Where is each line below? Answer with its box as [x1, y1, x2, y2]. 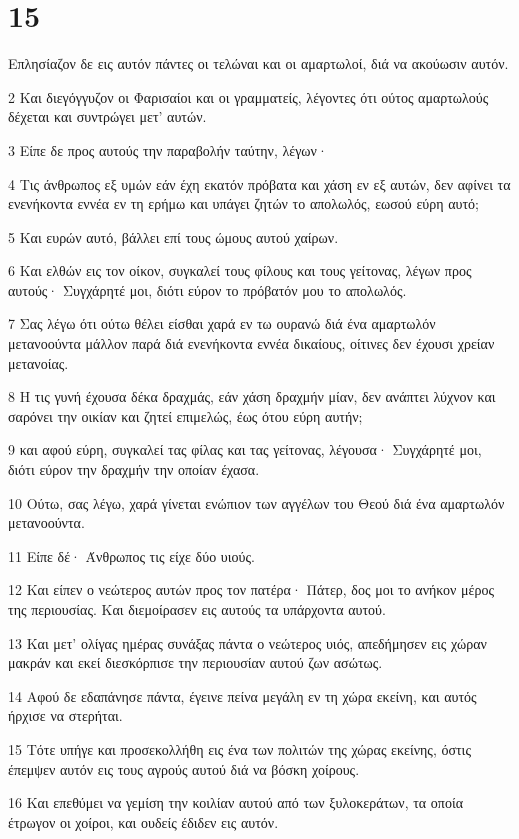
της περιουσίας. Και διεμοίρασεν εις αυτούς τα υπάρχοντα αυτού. [8, 599, 386, 619]
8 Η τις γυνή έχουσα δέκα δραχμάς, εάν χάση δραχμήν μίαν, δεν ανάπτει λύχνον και [8, 386, 496, 407]
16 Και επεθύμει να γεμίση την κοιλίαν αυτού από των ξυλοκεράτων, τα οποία [8, 792, 464, 813]
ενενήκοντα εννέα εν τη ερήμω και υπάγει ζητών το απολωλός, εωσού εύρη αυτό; [8, 193, 479, 214]
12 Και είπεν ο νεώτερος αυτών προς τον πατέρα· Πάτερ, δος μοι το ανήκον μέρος [8, 579, 494, 600]
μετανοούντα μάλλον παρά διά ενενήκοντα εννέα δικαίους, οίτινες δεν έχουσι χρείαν [8, 333, 495, 354]
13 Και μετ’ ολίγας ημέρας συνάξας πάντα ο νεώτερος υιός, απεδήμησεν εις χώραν [8, 632, 487, 653]
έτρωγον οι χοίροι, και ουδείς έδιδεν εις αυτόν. [8, 811, 279, 832]
